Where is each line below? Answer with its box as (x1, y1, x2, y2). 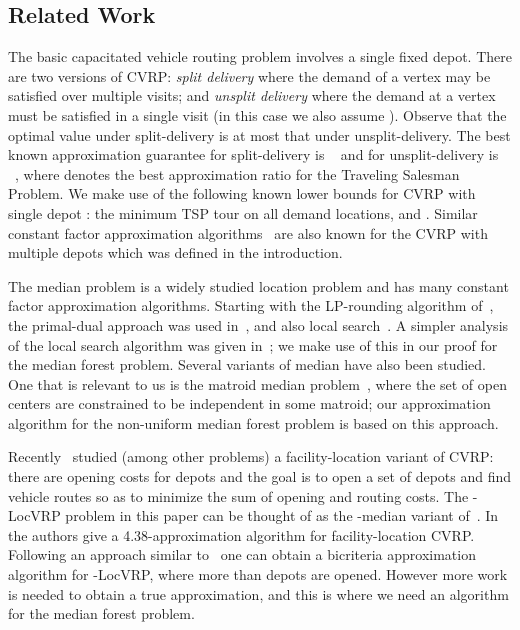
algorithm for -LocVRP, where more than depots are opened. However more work (8, 564, 508, 585)
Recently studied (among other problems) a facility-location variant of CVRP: (8, 446, 494, 467)
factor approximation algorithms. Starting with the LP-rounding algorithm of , (8, 295, 494, 316)
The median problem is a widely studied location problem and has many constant (8, 275, 509, 296)
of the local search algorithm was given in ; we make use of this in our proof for (8, 334, 498, 355)
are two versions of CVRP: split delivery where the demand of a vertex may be (8, 65, 491, 86)
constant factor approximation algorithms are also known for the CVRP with (8, 222, 488, 243)
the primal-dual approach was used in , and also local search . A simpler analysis (8, 314, 509, 335)
